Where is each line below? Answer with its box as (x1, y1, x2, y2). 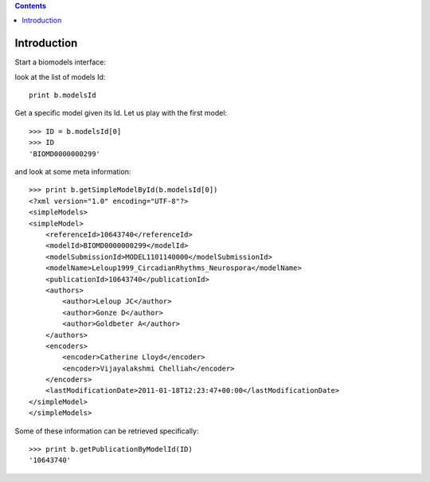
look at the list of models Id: (14, 72, 106, 81)
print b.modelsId (29, 91, 96, 100)
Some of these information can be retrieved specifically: (14, 426, 199, 436)
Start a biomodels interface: (14, 57, 107, 67)
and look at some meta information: (14, 167, 131, 177)
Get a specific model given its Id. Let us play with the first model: (14, 108, 227, 118)
